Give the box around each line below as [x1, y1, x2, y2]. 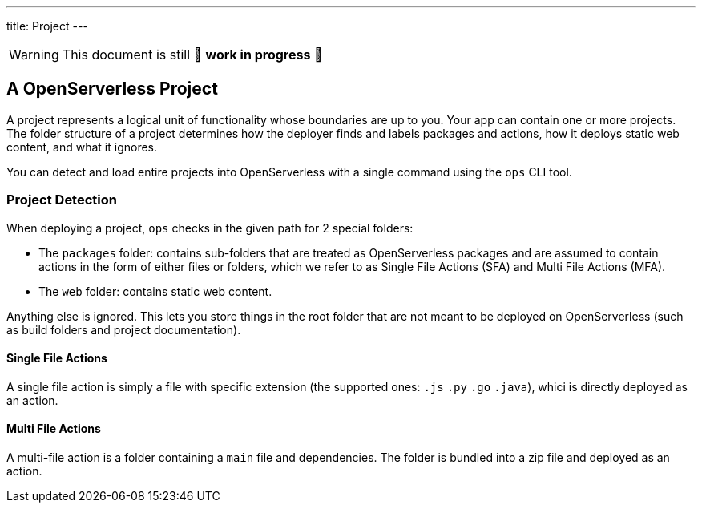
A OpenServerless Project [6, 79, 218, 99]
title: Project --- [6, 19, 88, 33]
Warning [9, 46, 59, 63]
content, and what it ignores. [6, 139, 158, 154]
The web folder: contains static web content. [38, 284, 272, 298]
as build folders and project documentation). [6, 322, 241, 337]
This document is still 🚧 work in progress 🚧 [62, 46, 323, 63]
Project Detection [6, 192, 117, 208]
